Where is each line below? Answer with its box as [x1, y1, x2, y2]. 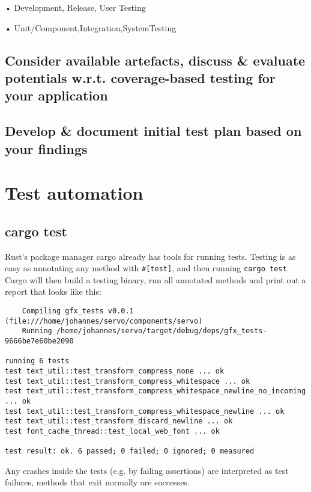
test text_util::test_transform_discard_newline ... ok [5, 417, 233, 426]
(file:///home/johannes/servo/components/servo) [5, 316, 203, 325]
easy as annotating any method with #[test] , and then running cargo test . [5, 262, 289, 274]
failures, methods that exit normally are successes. [5, 476, 190, 488]
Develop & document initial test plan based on [5, 121, 302, 140]
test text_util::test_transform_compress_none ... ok [5, 366, 225, 375]
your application [5, 86, 108, 105]
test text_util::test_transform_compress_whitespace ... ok [5, 377, 250, 386]
